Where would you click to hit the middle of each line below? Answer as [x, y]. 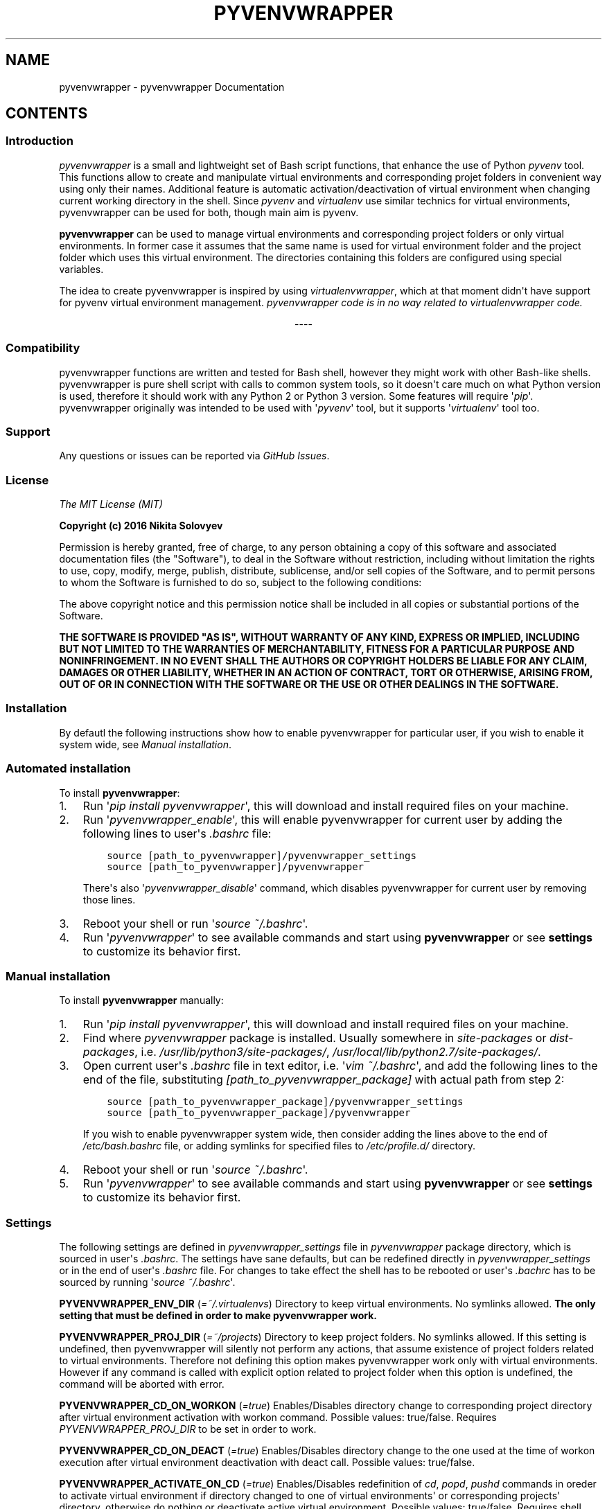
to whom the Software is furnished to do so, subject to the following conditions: [240, 583]
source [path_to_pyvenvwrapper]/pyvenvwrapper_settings [262, 855]
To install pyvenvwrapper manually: [141, 1000]
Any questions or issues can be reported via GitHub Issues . [194, 456]
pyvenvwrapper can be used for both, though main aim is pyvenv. [209, 212]
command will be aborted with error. [142, 1384]
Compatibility [43, 348]
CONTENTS [47, 114]
